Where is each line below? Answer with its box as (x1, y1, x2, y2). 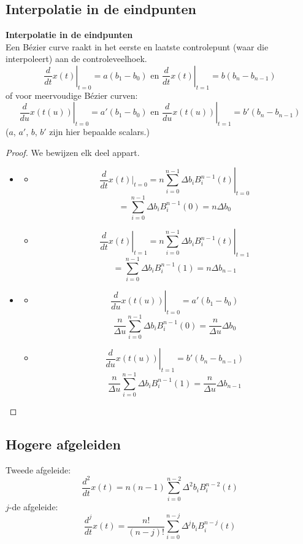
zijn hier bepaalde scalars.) (49, 125, 150, 138)
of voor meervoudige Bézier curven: (6, 88, 138, 101)
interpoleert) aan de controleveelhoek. (6, 52, 147, 65)
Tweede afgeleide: (6, 463, 71, 476)
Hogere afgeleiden (6, 435, 121, 454)
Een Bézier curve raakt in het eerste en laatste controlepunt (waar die (6, 40, 269, 53)
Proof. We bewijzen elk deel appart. (6, 146, 140, 158)
